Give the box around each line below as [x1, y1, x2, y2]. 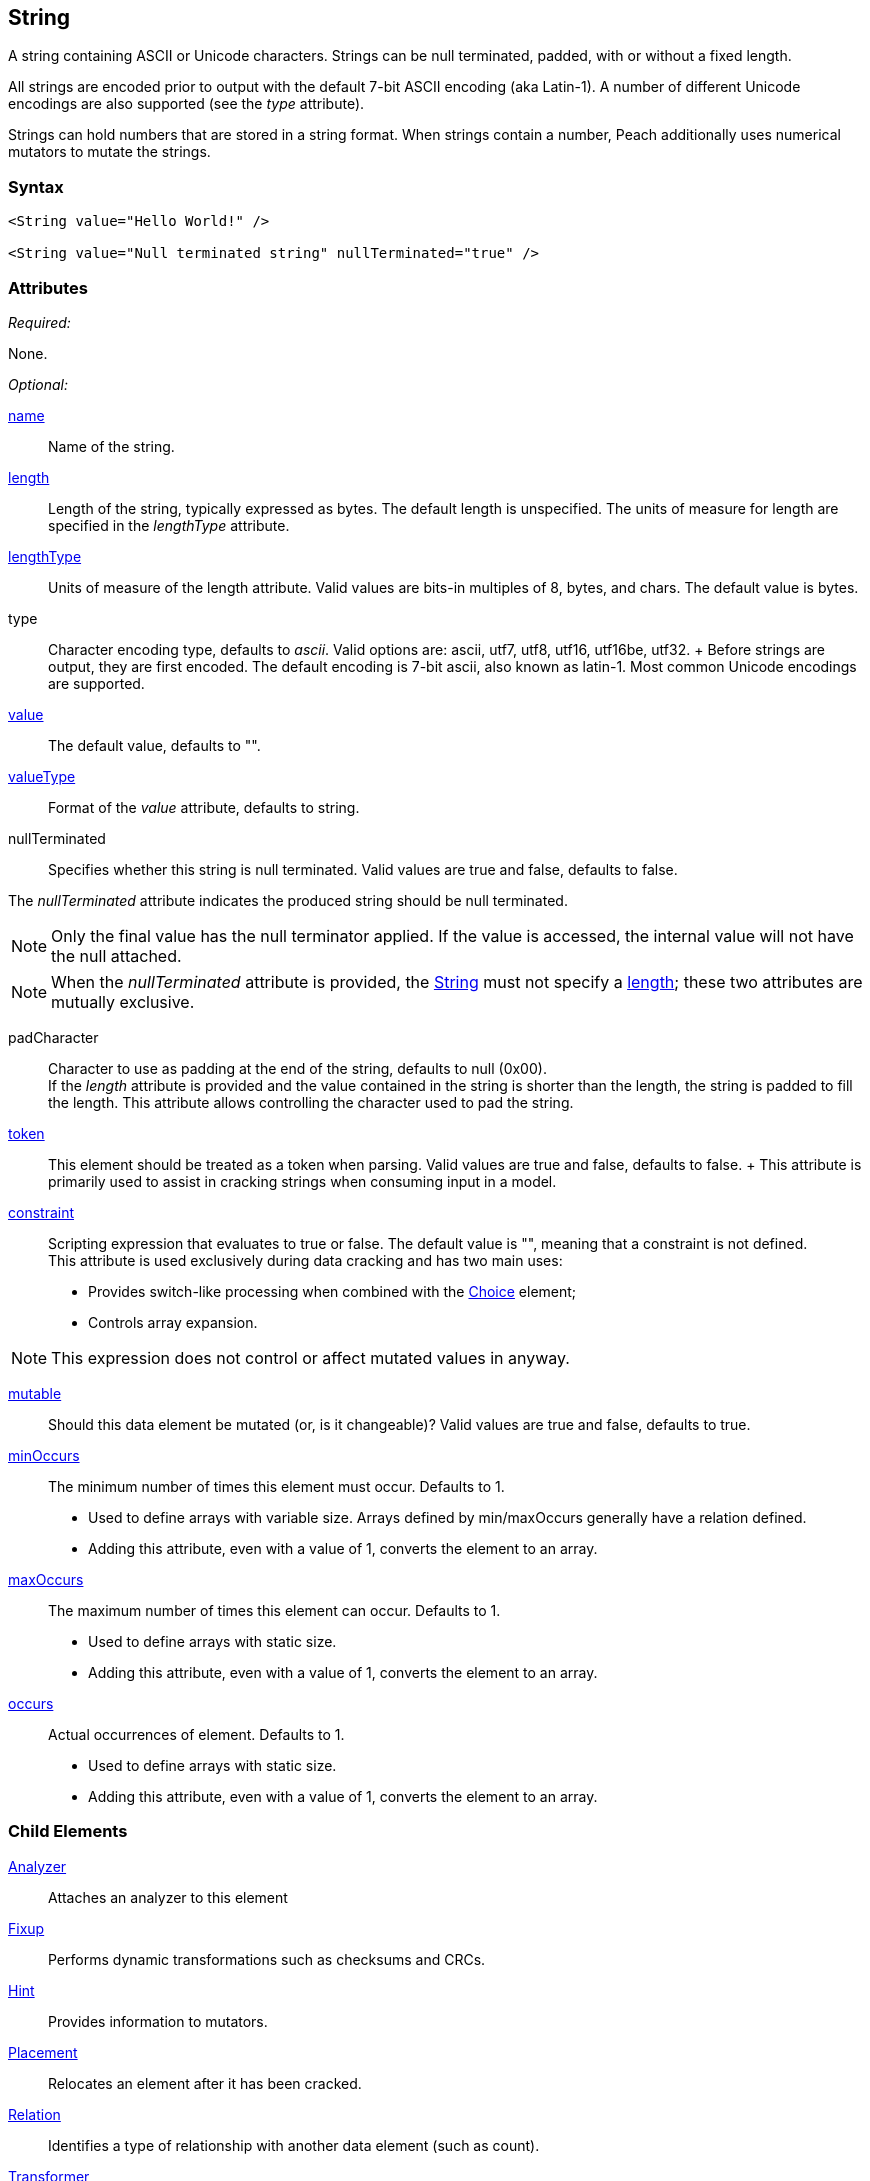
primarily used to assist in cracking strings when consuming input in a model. [48, 1172, 557, 1190]
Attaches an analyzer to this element [48, 1888, 288, 1906]
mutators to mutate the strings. [8, 143, 211, 161]
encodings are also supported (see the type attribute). [8, 95, 365, 113]
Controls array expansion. [88, 1313, 258, 1331]
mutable [8, 1384, 62, 1402]
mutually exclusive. [51, 991, 195, 1012]
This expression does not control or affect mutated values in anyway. [51, 1347, 570, 1368]
